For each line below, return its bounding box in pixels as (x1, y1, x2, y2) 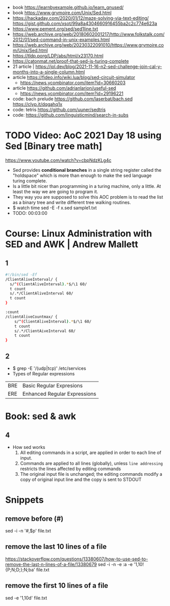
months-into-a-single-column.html (12, 69, 85, 75)
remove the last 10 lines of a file (5, 542, 107, 551)
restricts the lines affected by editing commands (20, 466, 121, 472)
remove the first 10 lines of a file (5, 581, 109, 590)
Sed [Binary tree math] (5, 140, 103, 152)
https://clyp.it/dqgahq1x (12, 101, 63, 107)
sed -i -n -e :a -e (98, 561, 133, 567)
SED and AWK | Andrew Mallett (5, 239, 138, 250)
